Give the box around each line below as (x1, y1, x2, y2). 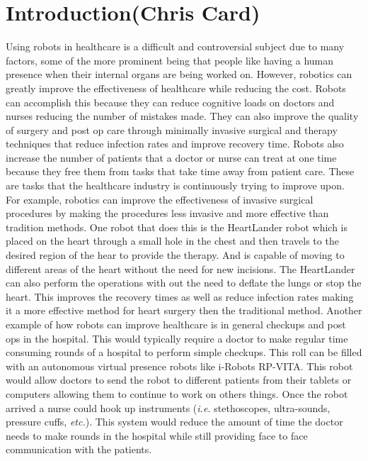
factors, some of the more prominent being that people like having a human (6, 52, 334, 67)
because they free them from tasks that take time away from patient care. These (6, 164, 355, 179)
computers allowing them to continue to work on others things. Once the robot (6, 386, 348, 401)
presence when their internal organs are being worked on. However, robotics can (6, 67, 352, 82)
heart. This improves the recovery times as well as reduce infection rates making (6, 289, 354, 304)
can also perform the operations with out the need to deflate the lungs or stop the (6, 275, 362, 290)
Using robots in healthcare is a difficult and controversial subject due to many (6, 39, 345, 54)
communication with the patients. (6, 442, 152, 457)
